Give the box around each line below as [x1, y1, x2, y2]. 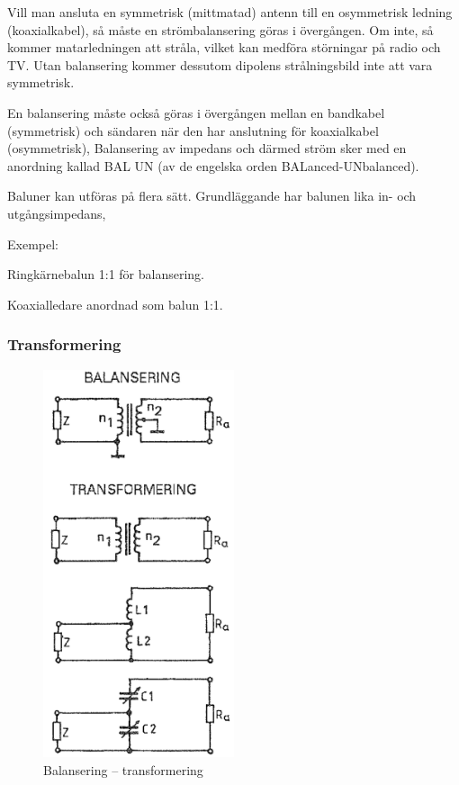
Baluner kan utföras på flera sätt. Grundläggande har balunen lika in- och [7, 186, 417, 205]
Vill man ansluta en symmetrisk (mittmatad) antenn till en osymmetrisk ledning [7, 3, 453, 21]
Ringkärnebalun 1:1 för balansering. [7, 265, 205, 284]
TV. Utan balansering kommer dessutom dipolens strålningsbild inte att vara [7, 55, 433, 74]
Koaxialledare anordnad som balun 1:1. [7, 294, 223, 313]
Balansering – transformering [43, 760, 203, 779]
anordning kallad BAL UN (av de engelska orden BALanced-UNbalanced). [7, 156, 419, 175]
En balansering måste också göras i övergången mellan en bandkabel [7, 103, 385, 122]
